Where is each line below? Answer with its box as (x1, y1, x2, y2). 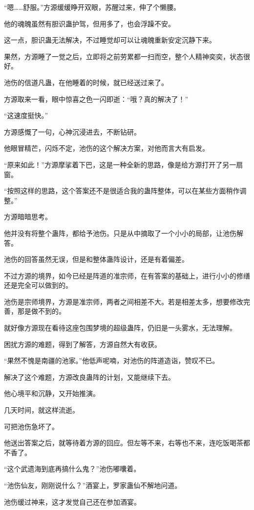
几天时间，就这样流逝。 (4, 405, 79, 415)
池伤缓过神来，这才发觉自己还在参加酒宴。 (4, 496, 141, 507)
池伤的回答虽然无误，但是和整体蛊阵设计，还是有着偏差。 (4, 254, 189, 264)
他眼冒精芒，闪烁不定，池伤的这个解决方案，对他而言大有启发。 (4, 143, 209, 153)
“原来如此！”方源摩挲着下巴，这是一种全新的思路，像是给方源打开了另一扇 (4, 159, 243, 169)
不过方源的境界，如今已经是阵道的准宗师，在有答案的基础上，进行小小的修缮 (4, 270, 250, 280)
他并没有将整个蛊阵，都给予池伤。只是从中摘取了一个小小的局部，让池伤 (4, 228, 236, 238)
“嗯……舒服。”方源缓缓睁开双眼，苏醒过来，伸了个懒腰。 (4, 2, 180, 12)
